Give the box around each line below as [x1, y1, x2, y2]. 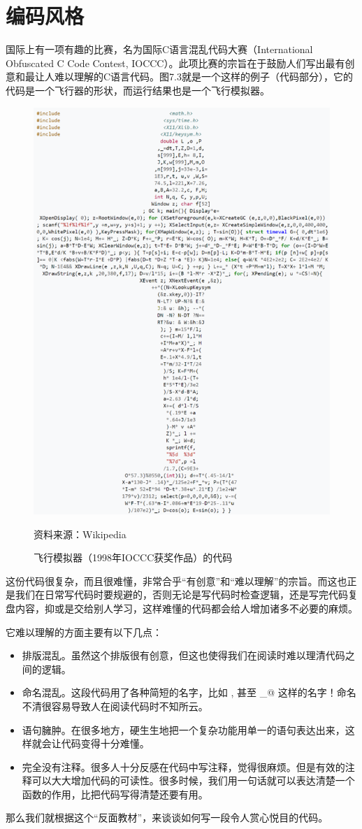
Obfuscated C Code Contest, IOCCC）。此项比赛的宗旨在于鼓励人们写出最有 [6, 55, 345, 70]
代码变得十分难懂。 [61, 736, 150, 751]
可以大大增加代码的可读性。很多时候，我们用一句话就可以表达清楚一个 [31, 773, 355, 788]
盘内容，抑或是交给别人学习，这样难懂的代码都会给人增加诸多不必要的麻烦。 [6, 600, 358, 615]
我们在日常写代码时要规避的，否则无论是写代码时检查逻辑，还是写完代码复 [15, 587, 358, 602]
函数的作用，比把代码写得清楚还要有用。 [22, 786, 208, 801]
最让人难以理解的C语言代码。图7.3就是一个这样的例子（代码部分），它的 [24, 69, 353, 84]
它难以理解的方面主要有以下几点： [6, 624, 162, 639]
